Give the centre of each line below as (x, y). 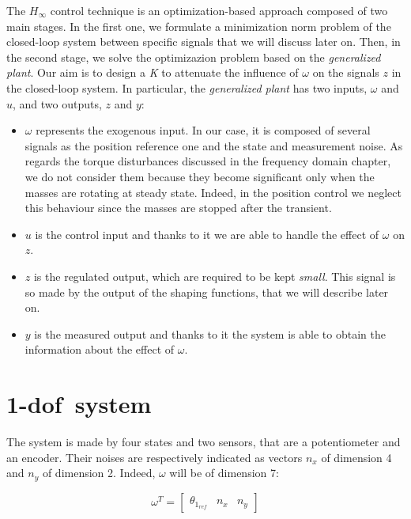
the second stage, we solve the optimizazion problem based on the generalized (194, 57)
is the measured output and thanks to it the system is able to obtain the (210, 333)
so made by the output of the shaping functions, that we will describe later (207, 292)
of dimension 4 (356, 457)
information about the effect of (100, 349)
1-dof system (79, 404)
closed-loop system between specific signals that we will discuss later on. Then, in (204, 42)
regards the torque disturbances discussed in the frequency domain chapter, (208, 161)
